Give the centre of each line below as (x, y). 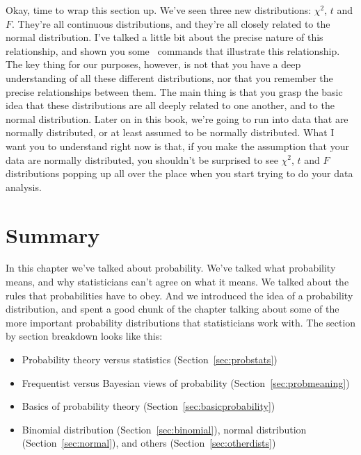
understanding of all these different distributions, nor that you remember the (169, 77)
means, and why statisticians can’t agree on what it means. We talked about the (177, 282)
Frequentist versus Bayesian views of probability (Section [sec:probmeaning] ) (186, 382)
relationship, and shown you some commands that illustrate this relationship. (173, 50)
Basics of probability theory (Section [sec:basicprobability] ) (149, 406)
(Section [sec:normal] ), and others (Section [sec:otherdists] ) (149, 443)
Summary (53, 234)
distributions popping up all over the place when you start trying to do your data (179, 173)
